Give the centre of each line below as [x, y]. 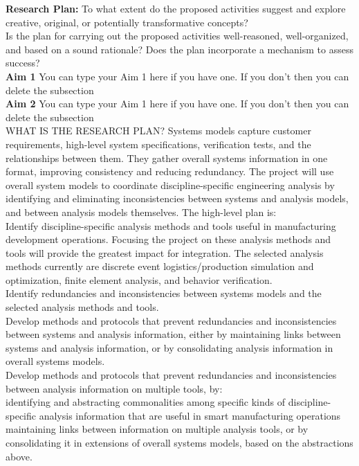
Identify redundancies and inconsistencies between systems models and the [164, 293]
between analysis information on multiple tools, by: [114, 388]
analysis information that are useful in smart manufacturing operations [190, 415]
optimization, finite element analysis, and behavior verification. [139, 279]
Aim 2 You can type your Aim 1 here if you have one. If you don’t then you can [177, 104]
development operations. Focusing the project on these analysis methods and [168, 239]
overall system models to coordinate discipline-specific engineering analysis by [170, 185]
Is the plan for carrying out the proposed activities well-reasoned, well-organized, [177, 36]
